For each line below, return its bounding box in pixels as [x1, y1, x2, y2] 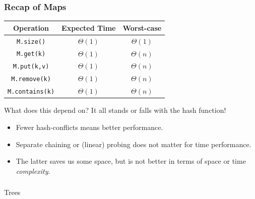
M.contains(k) [8, 88, 55, 96]
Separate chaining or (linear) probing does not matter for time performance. [16, 139, 251, 149]
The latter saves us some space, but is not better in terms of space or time [16, 156, 246, 166]
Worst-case [122, 22, 162, 33]
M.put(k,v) [13, 63, 49, 71]
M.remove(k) [11, 76, 51, 83]
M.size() [16, 38, 46, 45]
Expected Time [61, 22, 116, 33]
